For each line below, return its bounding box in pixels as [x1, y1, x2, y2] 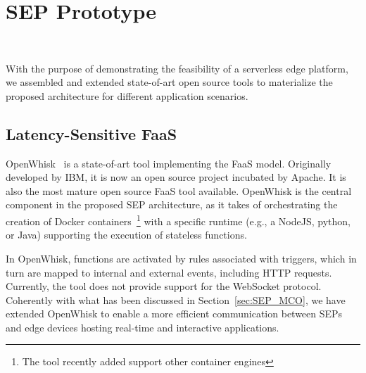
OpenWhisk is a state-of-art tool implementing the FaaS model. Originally [6, 156, 332, 170]
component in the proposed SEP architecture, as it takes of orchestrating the [6, 197, 338, 212]
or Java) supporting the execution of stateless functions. [6, 227, 247, 242]
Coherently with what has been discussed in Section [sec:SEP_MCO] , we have [6, 292, 346, 307]
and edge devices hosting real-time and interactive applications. [6, 320, 279, 334]
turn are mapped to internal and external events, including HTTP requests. [6, 265, 332, 279]
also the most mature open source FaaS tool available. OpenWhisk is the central [6, 183, 352, 198]
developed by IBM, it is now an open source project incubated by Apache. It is [6, 170, 346, 184]
